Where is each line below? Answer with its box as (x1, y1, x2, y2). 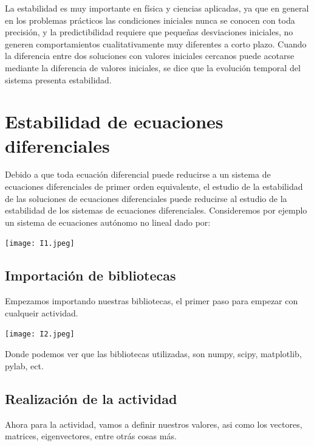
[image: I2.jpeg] (5, 330, 75, 339)
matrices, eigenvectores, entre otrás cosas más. (5, 430, 177, 442)
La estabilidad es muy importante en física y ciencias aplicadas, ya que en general (5, 2, 309, 14)
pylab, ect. (5, 359, 44, 372)
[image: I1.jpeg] (5, 239, 75, 248)
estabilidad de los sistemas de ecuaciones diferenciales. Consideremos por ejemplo (5, 204, 307, 217)
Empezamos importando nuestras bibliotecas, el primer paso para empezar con (5, 294, 298, 307)
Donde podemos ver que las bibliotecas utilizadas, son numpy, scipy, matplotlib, (5, 347, 302, 360)
